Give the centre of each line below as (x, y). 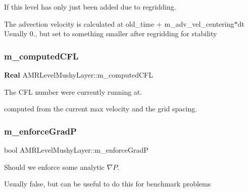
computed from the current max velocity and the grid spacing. (101, 109)
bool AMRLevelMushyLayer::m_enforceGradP (76, 150)
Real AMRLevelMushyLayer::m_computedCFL (79, 75)
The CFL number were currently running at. (73, 91)
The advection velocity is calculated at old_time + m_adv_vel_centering (119, 23)
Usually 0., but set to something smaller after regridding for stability (111, 34)
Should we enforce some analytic (54, 167)
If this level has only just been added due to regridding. (90, 7)
